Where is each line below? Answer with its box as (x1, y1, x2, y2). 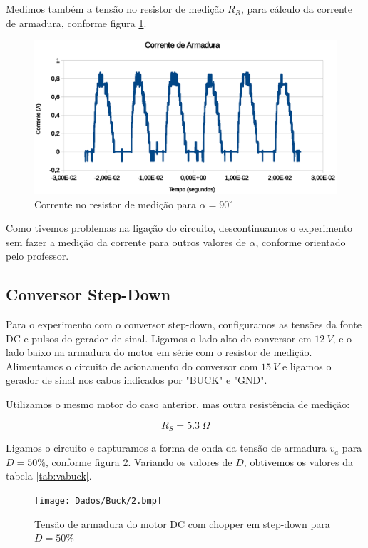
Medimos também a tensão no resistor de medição (6, 1, 225, 16)
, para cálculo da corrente (240, 1, 352, 16)
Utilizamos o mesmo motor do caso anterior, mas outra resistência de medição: (6, 397, 350, 412)
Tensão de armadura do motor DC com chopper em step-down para (34, 516, 330, 531)
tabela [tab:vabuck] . (6, 468, 92, 483)
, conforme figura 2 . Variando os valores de (45, 454, 232, 469)
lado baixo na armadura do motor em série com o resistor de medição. (6, 345, 312, 360)
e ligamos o (282, 358, 332, 373)
